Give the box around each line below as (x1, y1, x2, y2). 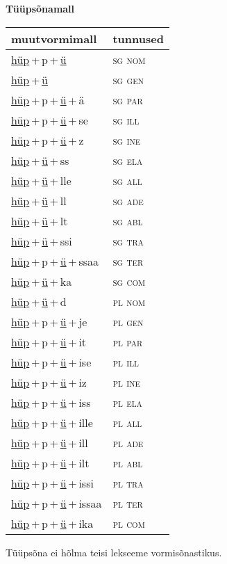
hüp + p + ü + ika (11, 515, 94, 531)
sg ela (112, 152, 143, 168)
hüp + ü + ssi (11, 232, 72, 249)
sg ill (112, 111, 140, 128)
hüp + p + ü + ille (11, 414, 93, 430)
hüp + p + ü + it (11, 333, 87, 350)
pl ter (112, 494, 143, 511)
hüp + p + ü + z (11, 131, 84, 148)
